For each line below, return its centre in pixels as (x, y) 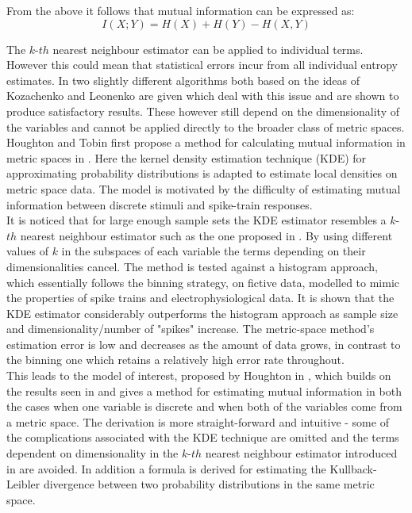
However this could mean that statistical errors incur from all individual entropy (202, 65)
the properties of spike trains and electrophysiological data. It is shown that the (200, 298)
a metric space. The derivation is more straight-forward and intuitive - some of (198, 421)
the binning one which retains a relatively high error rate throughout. (175, 360)
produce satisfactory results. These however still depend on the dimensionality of (203, 111)
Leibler (23, 484)
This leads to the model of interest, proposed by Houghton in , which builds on (199, 375)
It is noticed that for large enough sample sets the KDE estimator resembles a (196, 220)
